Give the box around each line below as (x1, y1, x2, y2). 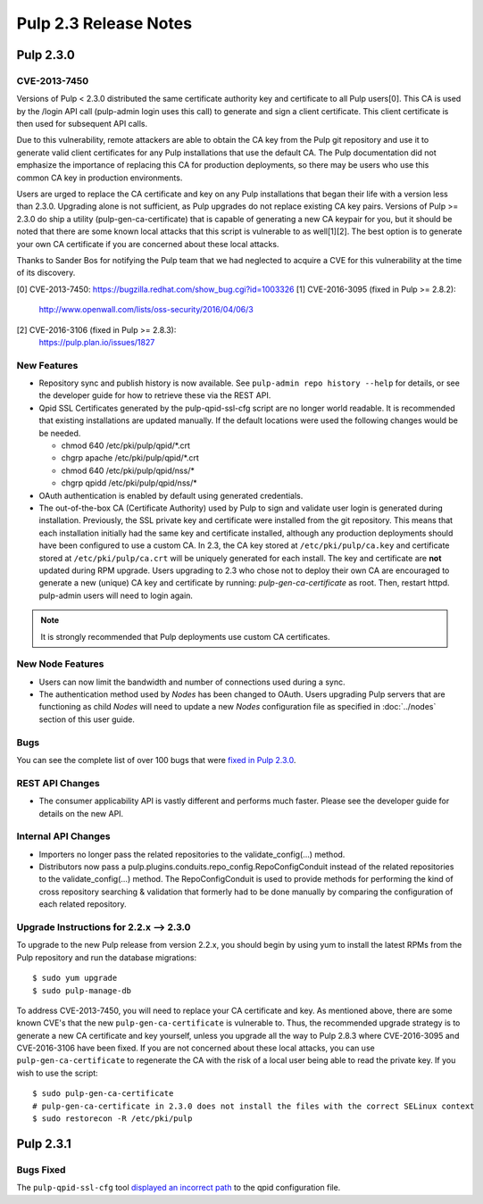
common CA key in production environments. (16, 172, 183, 183)
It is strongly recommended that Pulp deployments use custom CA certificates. (40, 631, 330, 642)
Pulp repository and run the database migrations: (16, 951, 196, 963)
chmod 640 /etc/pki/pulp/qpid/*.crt (61, 440, 191, 451)
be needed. (38, 428, 81, 438)
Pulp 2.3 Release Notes (16, 13, 192, 33)
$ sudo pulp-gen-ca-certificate (32, 1089, 174, 1099)
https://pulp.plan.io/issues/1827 (38, 336, 155, 347)
